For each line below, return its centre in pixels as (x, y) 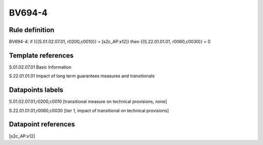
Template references (41, 55)
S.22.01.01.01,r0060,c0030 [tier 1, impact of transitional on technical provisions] (89, 110)
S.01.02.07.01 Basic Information (40, 67)
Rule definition (32, 30)
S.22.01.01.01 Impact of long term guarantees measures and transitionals (82, 76)
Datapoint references (42, 124)
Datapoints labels (36, 90)
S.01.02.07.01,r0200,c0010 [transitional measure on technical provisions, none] (88, 102)
